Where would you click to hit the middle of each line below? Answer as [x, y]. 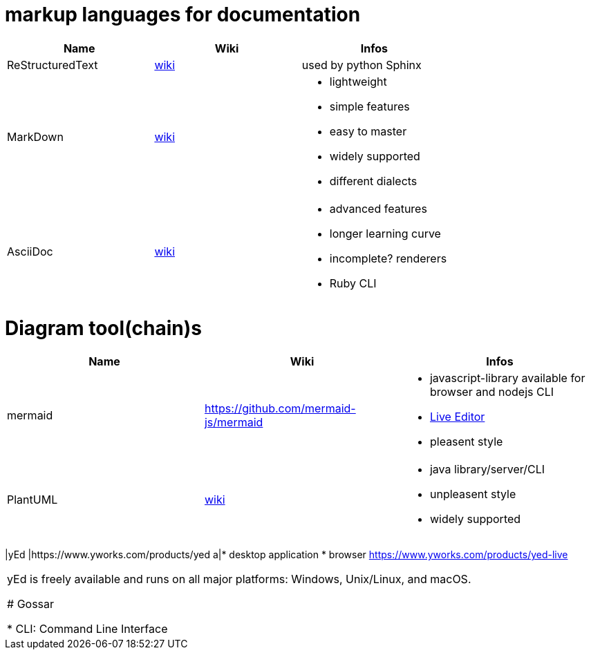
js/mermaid [234, 423]
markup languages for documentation [183, 15]
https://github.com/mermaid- [280, 409]
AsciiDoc [30, 251]
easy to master [368, 131]
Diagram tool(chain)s [103, 328]
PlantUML [32, 500]
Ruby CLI [353, 283]
